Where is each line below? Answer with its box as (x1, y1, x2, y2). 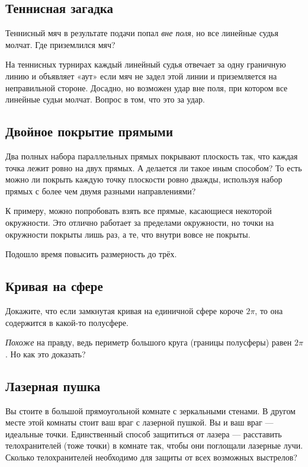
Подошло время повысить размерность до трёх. (5, 248, 177, 260)
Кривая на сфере (5, 277, 103, 295)
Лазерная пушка (5, 376, 101, 395)
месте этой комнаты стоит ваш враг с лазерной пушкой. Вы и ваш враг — (5, 416, 274, 428)
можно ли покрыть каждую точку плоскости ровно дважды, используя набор (5, 173, 283, 185)
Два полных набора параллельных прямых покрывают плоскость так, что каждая (5, 149, 298, 162)
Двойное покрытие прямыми (5, 122, 174, 140)
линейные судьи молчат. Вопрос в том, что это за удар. (5, 93, 205, 105)
